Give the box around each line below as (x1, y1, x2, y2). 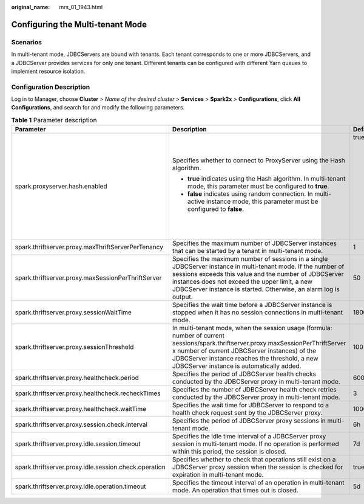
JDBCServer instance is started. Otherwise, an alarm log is (172, 285, 340, 294)
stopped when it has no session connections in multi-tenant (172, 308, 343, 317)
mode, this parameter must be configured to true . (187, 182, 329, 191)
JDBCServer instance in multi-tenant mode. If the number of (172, 262, 345, 271)
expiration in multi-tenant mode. (172, 471, 264, 479)
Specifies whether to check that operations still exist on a (172, 455, 336, 464)
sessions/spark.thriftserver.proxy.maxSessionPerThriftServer (172, 339, 346, 348)
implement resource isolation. (11, 67, 86, 75)
